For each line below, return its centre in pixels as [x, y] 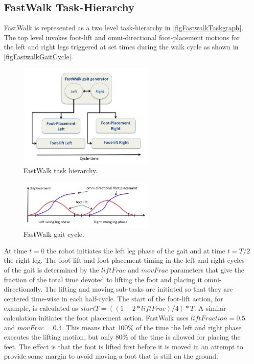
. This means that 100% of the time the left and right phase [152, 327]
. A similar [210, 308]
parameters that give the [207, 270]
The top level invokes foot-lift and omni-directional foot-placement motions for [122, 37]
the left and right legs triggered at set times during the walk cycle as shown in [121, 47]
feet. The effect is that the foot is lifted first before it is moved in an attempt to [124, 346]
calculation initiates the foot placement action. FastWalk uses [96, 318]
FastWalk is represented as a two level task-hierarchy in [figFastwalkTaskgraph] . [124, 28]
